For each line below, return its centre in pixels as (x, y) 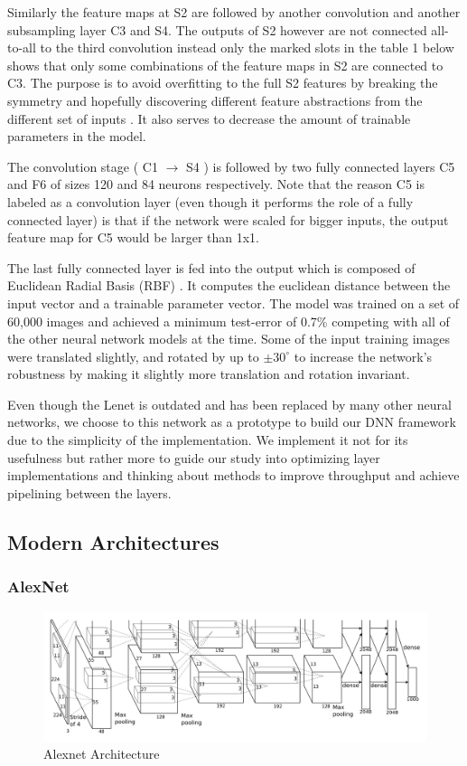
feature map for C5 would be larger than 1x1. (134, 237)
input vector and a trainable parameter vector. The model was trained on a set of (233, 303)
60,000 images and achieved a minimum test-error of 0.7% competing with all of (229, 321)
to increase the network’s (363, 356)
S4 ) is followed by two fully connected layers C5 (320, 166)
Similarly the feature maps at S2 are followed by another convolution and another (234, 12)
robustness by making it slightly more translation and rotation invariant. (209, 374)
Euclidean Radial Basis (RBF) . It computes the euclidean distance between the (229, 285)
